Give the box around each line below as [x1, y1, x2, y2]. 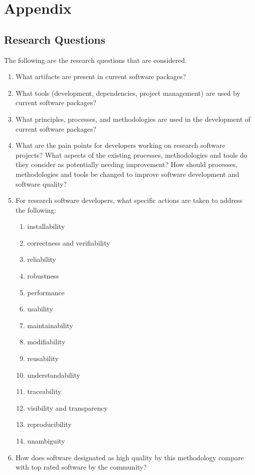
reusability [27, 353, 59, 363]
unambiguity [27, 436, 65, 446]
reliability [27, 254, 56, 264]
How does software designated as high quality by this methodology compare [15, 452, 244, 462]
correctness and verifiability [27, 237, 110, 248]
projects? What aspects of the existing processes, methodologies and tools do [15, 149, 248, 160]
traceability [27, 386, 61, 396]
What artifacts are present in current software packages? [15, 71, 186, 82]
